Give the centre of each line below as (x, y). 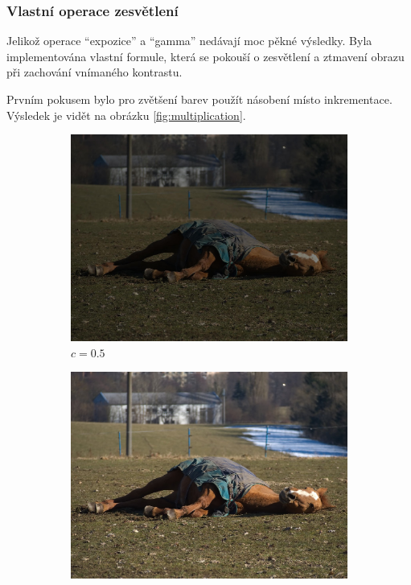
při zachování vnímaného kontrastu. (95, 72)
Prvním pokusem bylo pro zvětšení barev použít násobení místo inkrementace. (199, 99)
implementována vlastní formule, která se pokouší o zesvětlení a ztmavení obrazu (205, 56)
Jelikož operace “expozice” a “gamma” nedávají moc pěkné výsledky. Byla (189, 41)
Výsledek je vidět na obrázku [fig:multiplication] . (126, 115)
